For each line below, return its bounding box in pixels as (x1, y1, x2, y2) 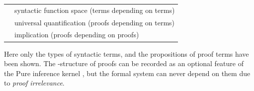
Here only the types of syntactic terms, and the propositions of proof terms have (4, 48, 249, 59)
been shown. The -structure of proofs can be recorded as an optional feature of (4, 58, 244, 69)
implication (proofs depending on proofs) (14, 29, 139, 40)
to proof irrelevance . (4, 78, 65, 88)
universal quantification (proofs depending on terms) (14, 17, 175, 27)
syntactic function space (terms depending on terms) (14, 4, 175, 15)
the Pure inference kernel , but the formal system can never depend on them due (4, 68, 251, 78)
